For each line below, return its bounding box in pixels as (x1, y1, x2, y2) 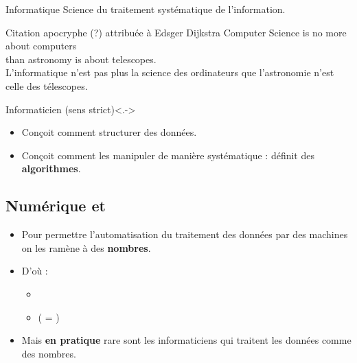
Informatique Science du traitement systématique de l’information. (5, 2, 286, 16)
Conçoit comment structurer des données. (21, 125, 197, 139)
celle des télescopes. (5, 78, 88, 93)
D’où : (21, 264, 48, 278)
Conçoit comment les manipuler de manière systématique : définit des (21, 148, 314, 162)
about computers (5, 38, 77, 53)
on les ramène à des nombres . (21, 240, 151, 255)
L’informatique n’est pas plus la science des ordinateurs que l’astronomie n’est (5, 65, 334, 80)
